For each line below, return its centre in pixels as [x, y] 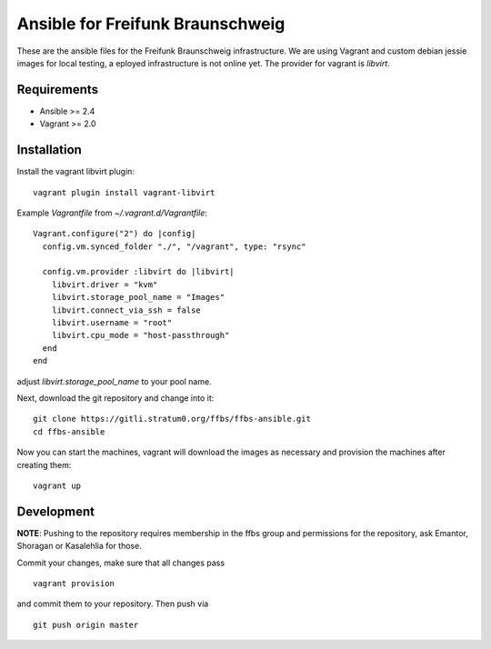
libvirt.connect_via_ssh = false [126, 310]
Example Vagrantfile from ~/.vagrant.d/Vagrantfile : [112, 213]
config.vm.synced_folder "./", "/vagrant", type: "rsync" [174, 246]
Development [56, 511]
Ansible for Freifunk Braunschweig [151, 24]
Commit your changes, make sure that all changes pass [121, 563]
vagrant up [57, 485]
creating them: [44, 464]
